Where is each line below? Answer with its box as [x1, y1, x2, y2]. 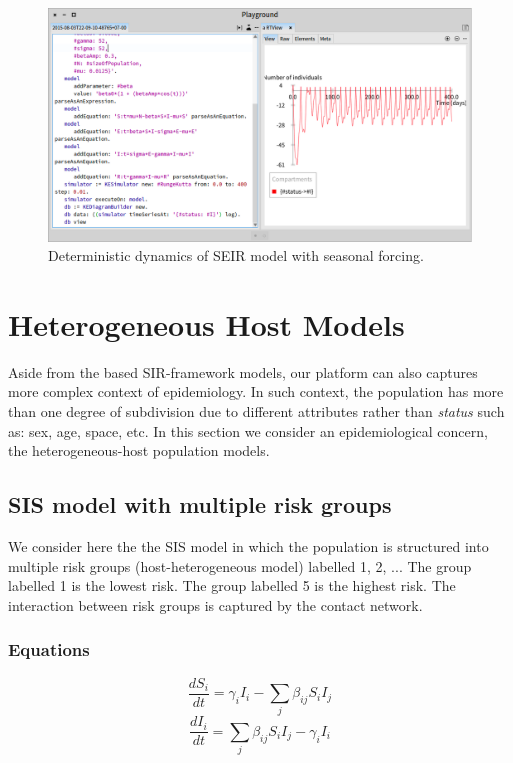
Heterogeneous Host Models [8, 303, 405, 344]
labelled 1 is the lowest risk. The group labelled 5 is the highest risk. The [8, 575, 456, 596]
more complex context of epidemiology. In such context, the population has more [8, 381, 504, 402]
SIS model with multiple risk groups [8, 489, 392, 520]
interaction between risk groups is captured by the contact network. [8, 594, 423, 615]
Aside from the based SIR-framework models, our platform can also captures [8, 361, 478, 382]
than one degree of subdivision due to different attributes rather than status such [8, 401, 505, 422]
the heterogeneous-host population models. [8, 440, 270, 461]
